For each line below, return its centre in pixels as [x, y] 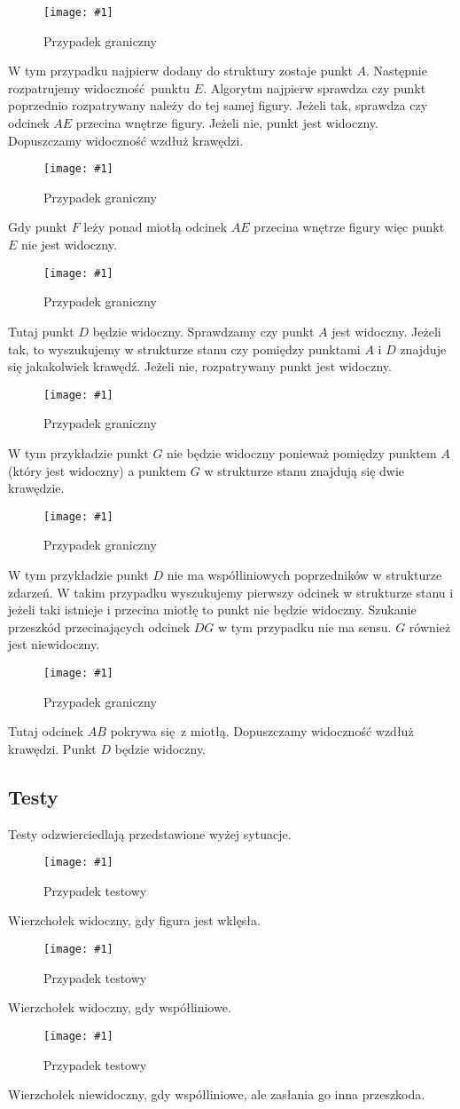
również [430, 626]
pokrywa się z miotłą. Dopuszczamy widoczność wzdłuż [262, 731]
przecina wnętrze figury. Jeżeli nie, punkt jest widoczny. [227, 123]
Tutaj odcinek [46, 731]
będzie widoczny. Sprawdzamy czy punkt [203, 331]
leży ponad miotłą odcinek [156, 227]
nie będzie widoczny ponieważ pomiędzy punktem [302, 452]
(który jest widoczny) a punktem [97, 470]
